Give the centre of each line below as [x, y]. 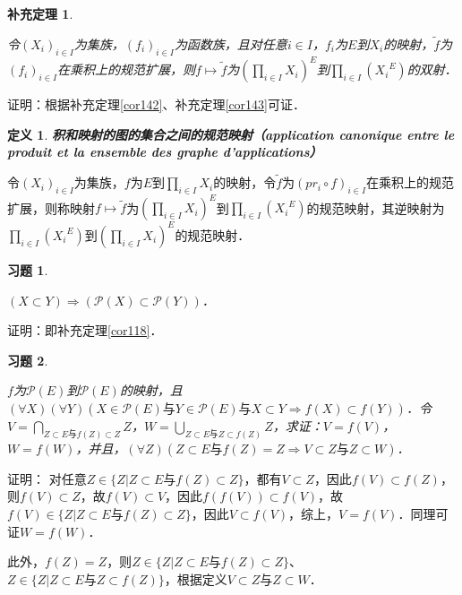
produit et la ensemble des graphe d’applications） [165, 152]
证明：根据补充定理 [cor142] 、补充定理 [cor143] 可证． [156, 104]
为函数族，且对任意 [231, 43]
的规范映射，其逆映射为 [376, 207]
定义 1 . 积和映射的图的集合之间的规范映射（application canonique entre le [231, 134]
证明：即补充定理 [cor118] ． [85, 330]
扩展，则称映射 [51, 207]
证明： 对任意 [47, 478]
